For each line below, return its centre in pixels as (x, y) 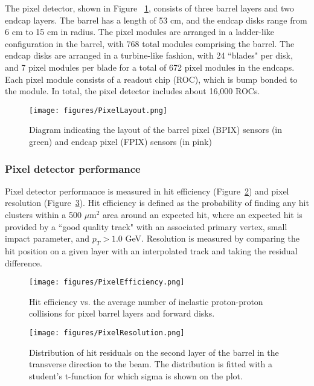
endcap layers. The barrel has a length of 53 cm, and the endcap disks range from (156, 20)
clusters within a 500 (43, 214)
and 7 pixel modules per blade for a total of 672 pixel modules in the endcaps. (150, 67)
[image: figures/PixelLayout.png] (98, 110)
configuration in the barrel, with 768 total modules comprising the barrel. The (150, 43)
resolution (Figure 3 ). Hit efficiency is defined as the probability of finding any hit (157, 203)
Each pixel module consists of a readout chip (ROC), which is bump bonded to (151, 79)
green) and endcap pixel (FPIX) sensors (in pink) (120, 141)
